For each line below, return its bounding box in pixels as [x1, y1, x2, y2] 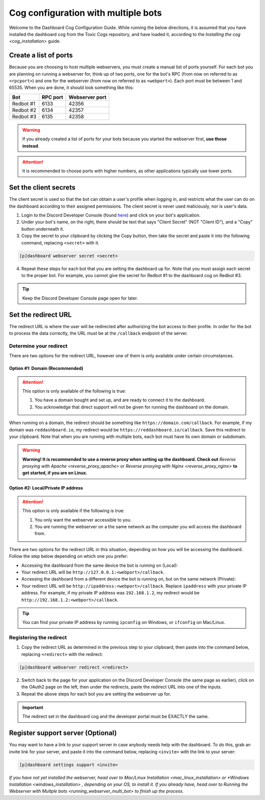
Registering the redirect [9, 634, 67, 641]
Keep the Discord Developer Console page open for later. [22, 295, 138, 301]
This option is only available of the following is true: [22, 388, 126, 394]
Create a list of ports [9, 51, 73, 60]
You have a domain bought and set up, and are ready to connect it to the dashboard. [34, 397, 206, 403]
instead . [22, 143, 39, 149]
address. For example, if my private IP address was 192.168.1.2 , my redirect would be [21, 590, 200, 596]
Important [22, 705, 44, 710]
